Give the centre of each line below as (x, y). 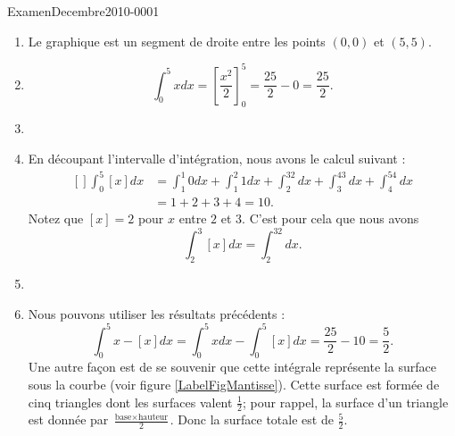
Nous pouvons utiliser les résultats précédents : (157, 313)
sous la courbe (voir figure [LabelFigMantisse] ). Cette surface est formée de (234, 384)
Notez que (56, 218)
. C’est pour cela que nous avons (331, 218)
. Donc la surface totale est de (252, 419)
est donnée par (68, 419)
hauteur (153, 417)
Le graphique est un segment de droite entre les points (177, 41)
